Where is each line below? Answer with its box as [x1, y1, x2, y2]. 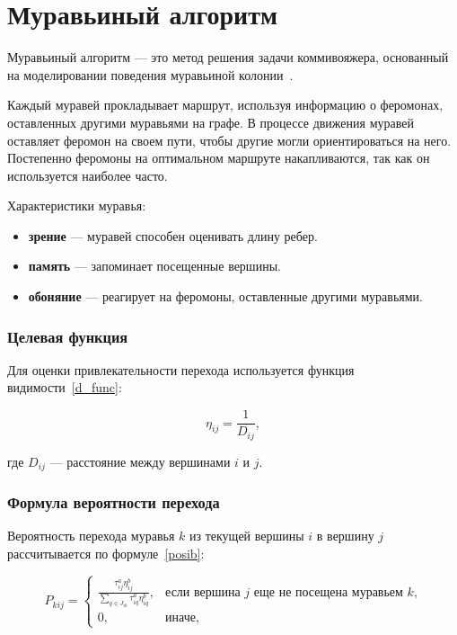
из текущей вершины [189, 526, 304, 545]
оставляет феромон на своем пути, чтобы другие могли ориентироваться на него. [7, 130, 452, 149]
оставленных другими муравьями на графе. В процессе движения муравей [7, 112, 414, 131]
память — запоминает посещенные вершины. [28, 256, 281, 275]
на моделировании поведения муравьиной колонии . [7, 65, 294, 84]
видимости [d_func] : [7, 378, 122, 397]
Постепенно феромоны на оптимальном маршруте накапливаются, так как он [7, 148, 430, 167]
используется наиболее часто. [7, 165, 168, 184]
